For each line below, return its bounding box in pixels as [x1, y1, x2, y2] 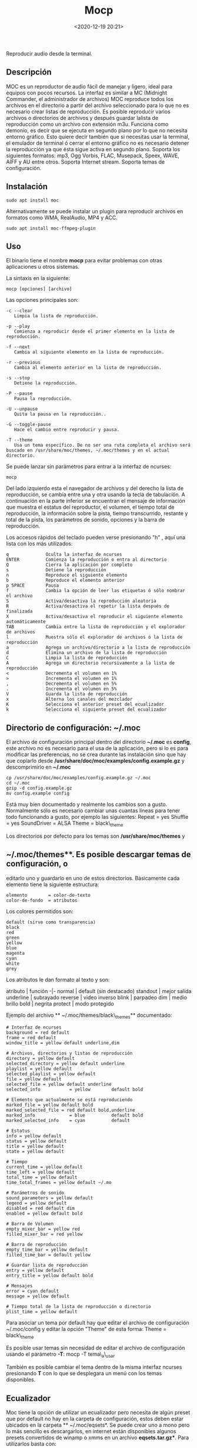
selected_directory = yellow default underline [6, 1060, 125, 1066]
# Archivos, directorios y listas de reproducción [6, 1050, 133, 1056]
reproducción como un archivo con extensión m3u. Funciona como [6, 121, 169, 128]
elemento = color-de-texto [6, 892, 91, 898]
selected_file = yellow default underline [6, 1081, 112, 1087]
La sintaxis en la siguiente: [6, 275, 71, 282]
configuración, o [6, 859, 68, 869]
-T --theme [6, 437, 33, 443]
